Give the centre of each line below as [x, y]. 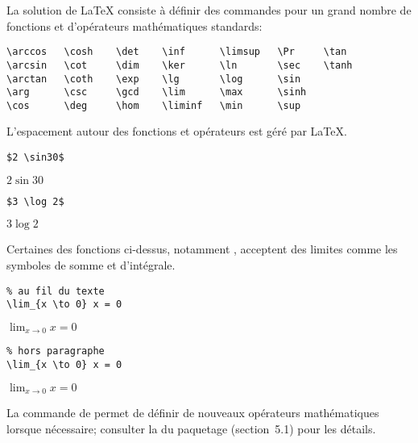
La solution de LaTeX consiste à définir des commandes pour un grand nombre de [209, 10]
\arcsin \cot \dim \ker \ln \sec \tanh [180, 65]
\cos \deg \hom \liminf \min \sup [154, 105]
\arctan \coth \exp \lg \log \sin [154, 79]
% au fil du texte [56, 291]
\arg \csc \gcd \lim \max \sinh [157, 92]
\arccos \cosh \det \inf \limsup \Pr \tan [177, 52]
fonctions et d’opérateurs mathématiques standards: [135, 25]
